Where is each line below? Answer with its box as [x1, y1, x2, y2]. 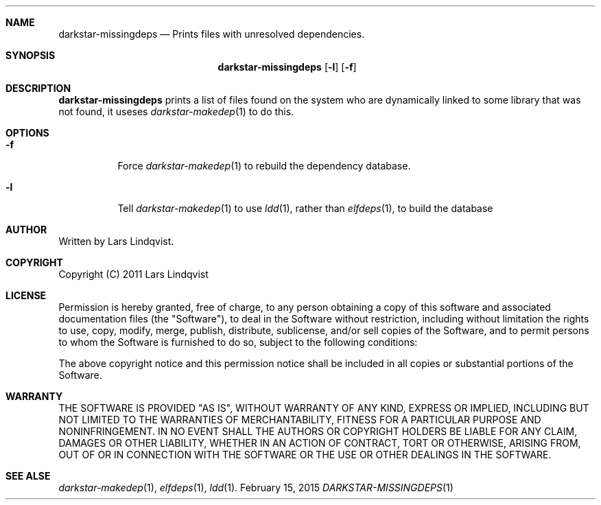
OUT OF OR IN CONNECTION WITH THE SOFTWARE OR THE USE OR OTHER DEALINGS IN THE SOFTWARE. [58, 449, 552, 460]
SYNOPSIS [5, 49, 56, 61]
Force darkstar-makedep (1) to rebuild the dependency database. [117, 160, 411, 172]
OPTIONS [5, 127, 49, 139]
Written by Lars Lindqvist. [58, 235, 174, 247]
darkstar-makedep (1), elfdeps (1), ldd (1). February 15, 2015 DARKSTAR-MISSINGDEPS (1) [58, 482, 453, 493]
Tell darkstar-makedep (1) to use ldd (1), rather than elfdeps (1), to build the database [117, 202, 493, 214]
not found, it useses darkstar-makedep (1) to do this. [58, 106, 294, 117]
